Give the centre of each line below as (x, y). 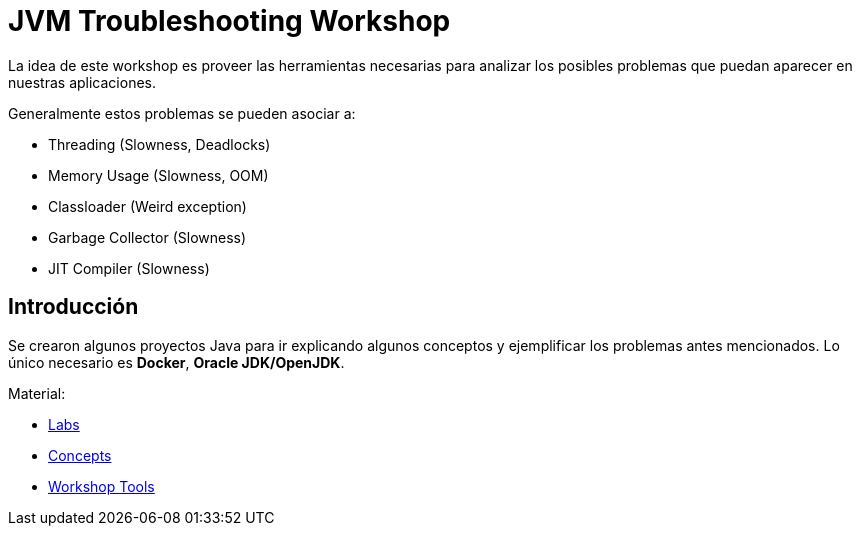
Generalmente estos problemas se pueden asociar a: (182, 113)
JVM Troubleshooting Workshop (229, 21)
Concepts (80, 455)
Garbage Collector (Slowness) (147, 237)
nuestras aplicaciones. (82, 82)
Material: (37, 393)
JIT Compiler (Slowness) (129, 268)
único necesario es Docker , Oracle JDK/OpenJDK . (176, 362)
